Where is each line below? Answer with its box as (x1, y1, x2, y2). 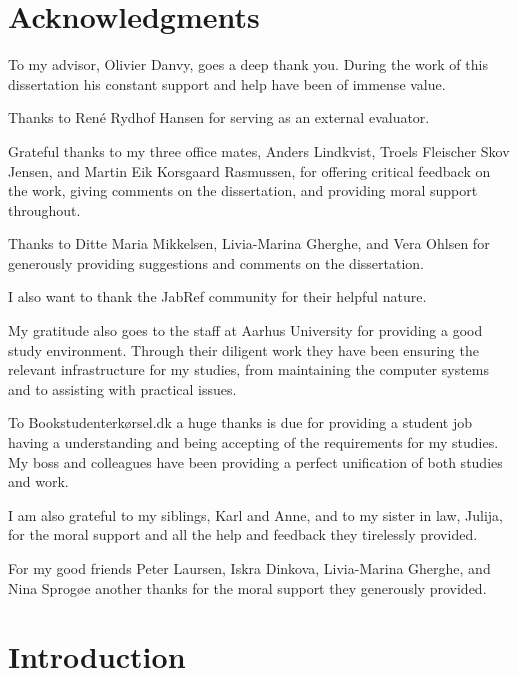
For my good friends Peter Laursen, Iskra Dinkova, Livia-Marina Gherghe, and (8, 558, 491, 578)
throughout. (8, 199, 81, 220)
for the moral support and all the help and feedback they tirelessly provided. (8, 524, 478, 545)
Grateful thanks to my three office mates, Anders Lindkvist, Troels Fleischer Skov (8, 140, 510, 161)
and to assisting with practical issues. (8, 378, 237, 399)
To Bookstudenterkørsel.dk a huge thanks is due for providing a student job (8, 412, 472, 433)
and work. (8, 471, 69, 492)
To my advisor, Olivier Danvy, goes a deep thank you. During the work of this (8, 54, 488, 75)
